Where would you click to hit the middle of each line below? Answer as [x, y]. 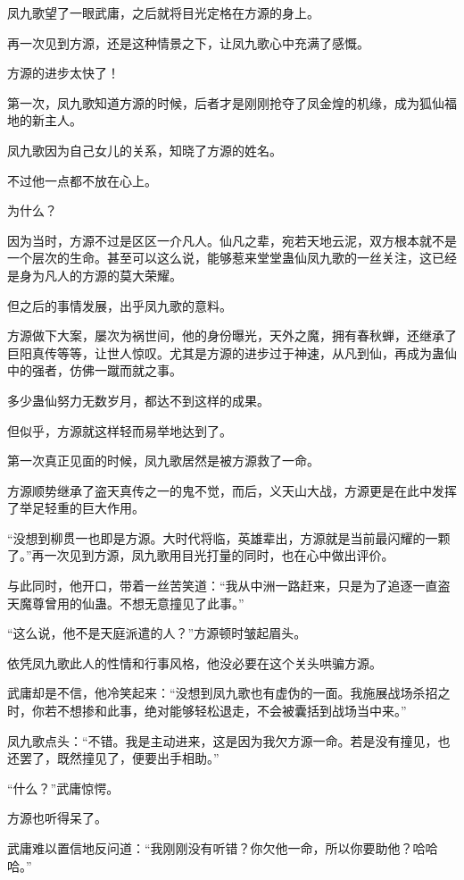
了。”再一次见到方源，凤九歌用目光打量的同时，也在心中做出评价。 [201, 555]
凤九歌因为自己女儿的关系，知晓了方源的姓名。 [145, 150]
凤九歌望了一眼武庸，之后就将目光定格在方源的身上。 [163, 13]
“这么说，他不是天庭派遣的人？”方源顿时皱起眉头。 [157, 633]
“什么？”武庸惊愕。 [63, 788]
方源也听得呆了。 [57, 818]
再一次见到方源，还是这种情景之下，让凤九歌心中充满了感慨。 [188, 42]
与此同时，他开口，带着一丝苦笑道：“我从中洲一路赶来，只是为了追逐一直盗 [229, 586]
